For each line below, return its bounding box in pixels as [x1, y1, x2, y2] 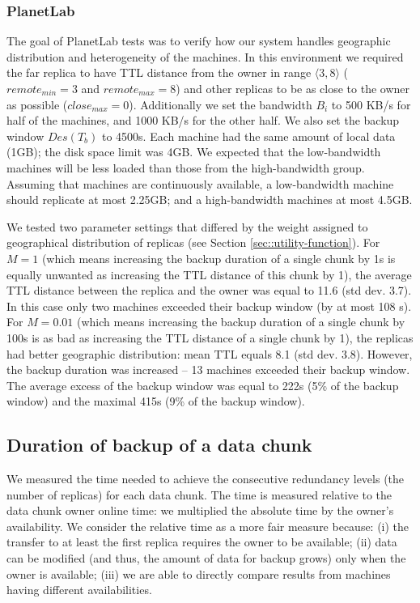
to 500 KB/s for [331, 96, 411, 113]
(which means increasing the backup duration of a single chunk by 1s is [41, 249, 396, 266]
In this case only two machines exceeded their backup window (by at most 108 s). [6, 297, 412, 314]
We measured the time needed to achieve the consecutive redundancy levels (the [6, 470, 405, 487]
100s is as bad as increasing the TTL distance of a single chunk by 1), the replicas [6, 329, 414, 346]
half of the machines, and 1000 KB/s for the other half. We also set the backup [6, 112, 400, 129]
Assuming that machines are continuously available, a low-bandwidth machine [6, 175, 394, 192]
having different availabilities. [6, 581, 152, 598]
